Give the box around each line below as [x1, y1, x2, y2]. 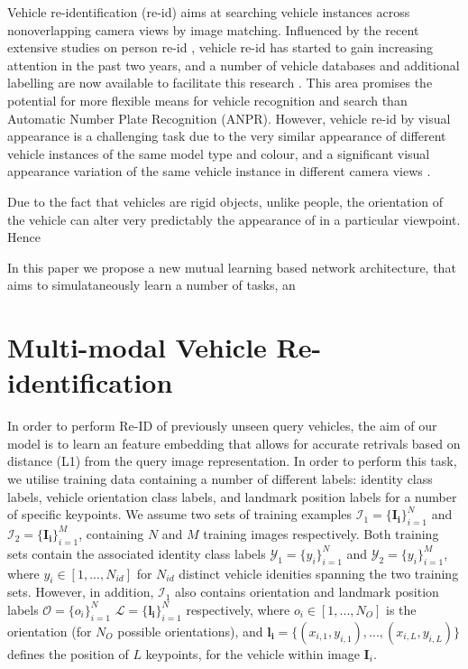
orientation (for [7, 621, 92, 640]
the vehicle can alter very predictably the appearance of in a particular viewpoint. [7, 209, 461, 228]
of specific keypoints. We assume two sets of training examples [7, 505, 353, 524]
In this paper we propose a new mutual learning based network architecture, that [7, 257, 456, 276]
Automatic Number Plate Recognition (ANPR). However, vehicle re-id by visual [7, 108, 451, 127]
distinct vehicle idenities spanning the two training [179, 563, 459, 582]
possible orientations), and [117, 621, 263, 640]
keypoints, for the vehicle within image [145, 644, 360, 663]
